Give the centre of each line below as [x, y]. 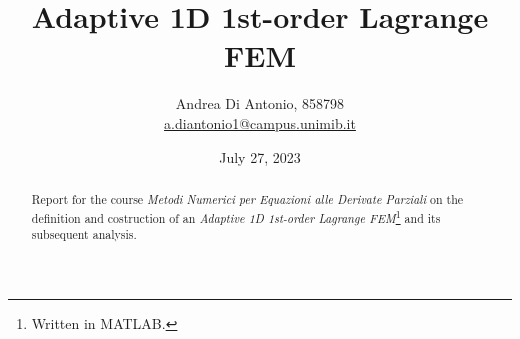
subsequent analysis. [84, 234]
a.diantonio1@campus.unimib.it [260, 122]
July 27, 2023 [260, 156]
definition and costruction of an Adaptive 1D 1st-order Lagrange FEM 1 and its [236, 216]
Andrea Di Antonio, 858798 [260, 103]
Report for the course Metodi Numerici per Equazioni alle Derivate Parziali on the [247, 198]
